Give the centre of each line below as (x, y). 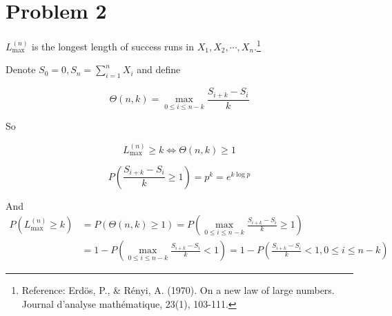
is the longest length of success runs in (113, 46)
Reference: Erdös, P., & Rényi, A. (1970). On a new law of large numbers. (178, 290)
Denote (21, 69)
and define (159, 69)
